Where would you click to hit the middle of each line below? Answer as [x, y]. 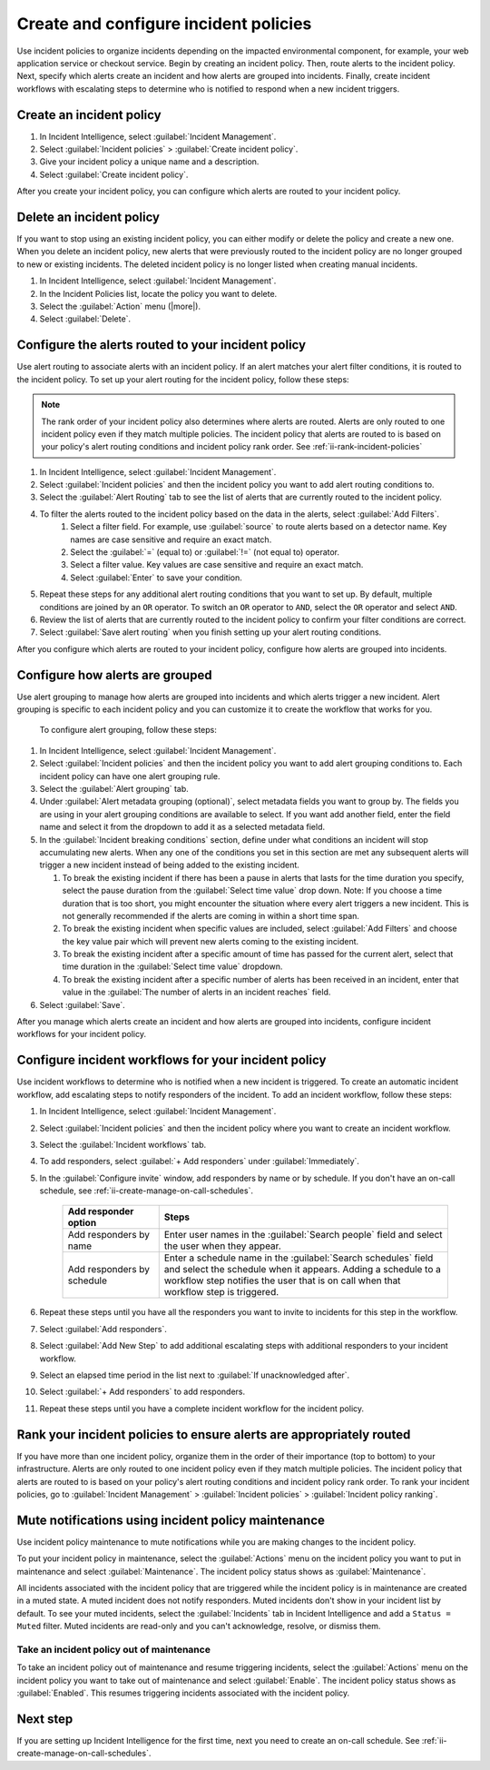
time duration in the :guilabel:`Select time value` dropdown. [172, 966]
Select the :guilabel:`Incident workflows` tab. [123, 1144]
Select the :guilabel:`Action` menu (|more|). [120, 307]
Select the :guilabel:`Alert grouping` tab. [114, 789]
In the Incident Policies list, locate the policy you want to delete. [158, 293]
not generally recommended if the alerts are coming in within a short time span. [211, 915]
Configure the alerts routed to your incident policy [162, 345]
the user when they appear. [222, 1246]
